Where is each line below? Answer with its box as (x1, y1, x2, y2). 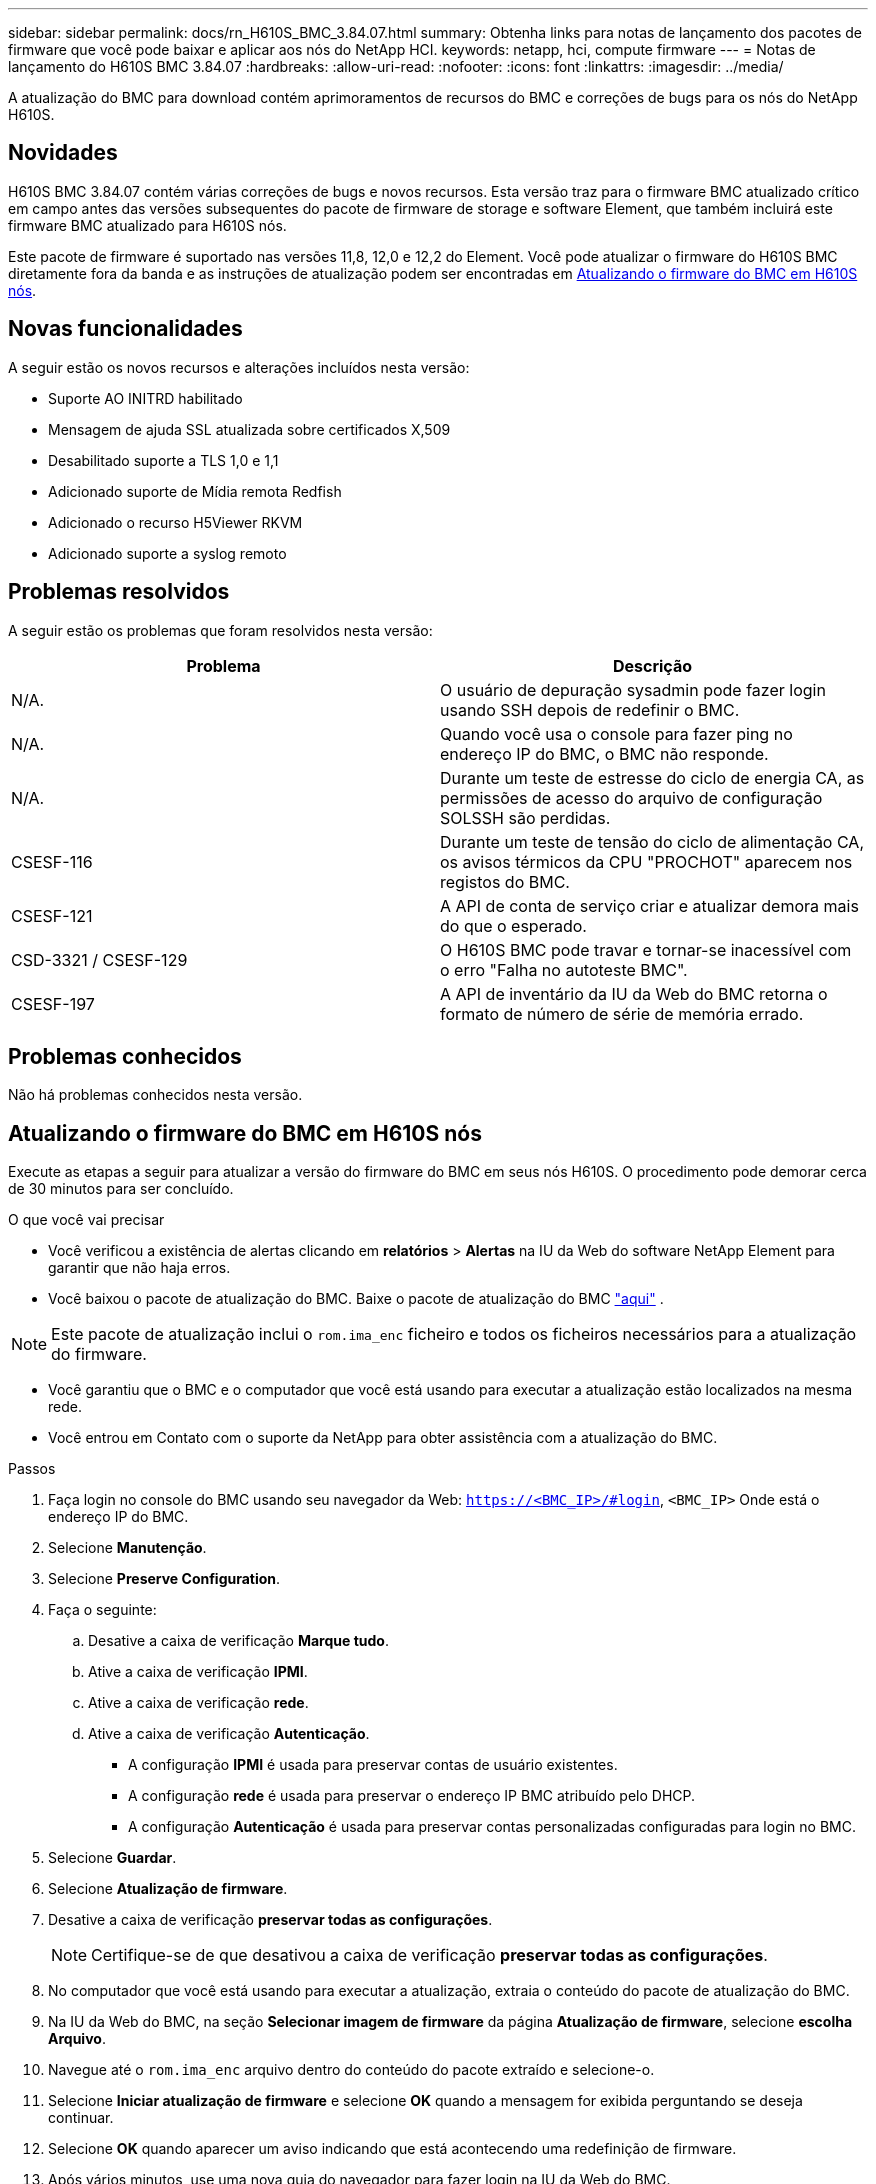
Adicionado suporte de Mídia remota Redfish (48, 482, 342, 500)
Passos (8, 1460, 56, 1478)
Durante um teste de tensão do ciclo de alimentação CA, (440, 831, 864, 852)
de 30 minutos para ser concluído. (8, 1180, 234, 1198)
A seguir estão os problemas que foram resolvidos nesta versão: (8, 621, 433, 639)
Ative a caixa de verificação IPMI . (88, 1663, 308, 1681)
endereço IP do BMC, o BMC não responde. (440, 743, 769, 764)
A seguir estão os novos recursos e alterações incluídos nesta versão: (8, 358, 470, 376)
